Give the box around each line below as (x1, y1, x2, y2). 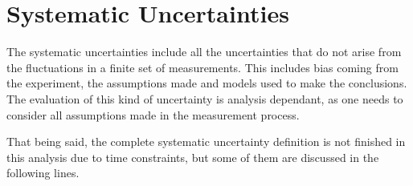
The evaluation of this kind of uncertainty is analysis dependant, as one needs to (6, 90, 403, 107)
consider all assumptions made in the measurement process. (6, 106, 300, 123)
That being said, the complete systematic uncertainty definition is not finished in (6, 133, 406, 150)
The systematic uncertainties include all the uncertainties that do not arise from (6, 43, 402, 60)
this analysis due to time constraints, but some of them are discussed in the (6, 148, 379, 165)
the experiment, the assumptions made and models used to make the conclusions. (6, 75, 407, 91)
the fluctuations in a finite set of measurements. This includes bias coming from (6, 59, 399, 75)
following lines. (6, 164, 80, 181)
